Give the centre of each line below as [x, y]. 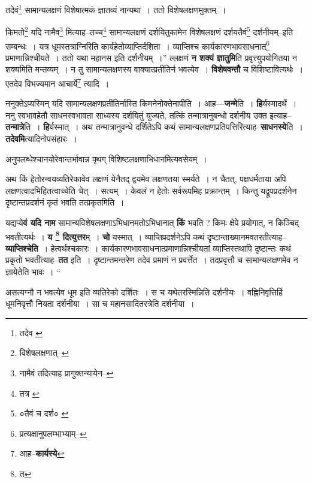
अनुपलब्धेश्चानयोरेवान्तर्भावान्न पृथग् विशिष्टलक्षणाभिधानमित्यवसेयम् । [106, 159]
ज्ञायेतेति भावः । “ [33, 271]
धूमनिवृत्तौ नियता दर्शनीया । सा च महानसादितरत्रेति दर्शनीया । [100, 304]
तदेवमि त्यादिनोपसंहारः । [41, 138]
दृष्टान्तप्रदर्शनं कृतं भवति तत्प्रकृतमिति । [65, 202]
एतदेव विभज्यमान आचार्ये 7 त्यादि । [57, 82]
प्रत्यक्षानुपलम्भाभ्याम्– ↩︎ [53, 433]
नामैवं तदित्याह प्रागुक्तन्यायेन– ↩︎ [66, 372]
